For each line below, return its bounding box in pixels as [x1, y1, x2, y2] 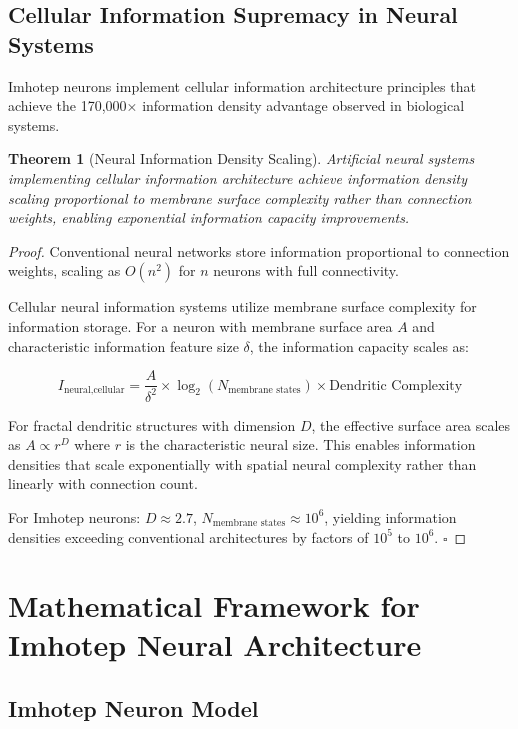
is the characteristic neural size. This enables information [125, 434, 476, 455]
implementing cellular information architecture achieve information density [8, 167, 467, 188]
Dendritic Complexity [329, 378, 463, 393]
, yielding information [324, 506, 457, 527]
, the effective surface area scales [311, 414, 511, 435]
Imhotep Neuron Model [8, 693, 259, 724]
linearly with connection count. [8, 473, 198, 494]
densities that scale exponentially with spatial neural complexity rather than [8, 453, 477, 474]
